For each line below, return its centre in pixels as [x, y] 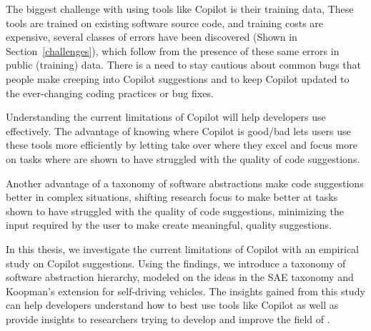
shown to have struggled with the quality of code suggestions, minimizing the [175, 211]
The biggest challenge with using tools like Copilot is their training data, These [180, 9]
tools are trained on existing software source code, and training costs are [165, 23]
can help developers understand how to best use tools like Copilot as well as [172, 305]
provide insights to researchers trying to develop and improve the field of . [168, 318]
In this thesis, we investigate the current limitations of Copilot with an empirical [182, 248]
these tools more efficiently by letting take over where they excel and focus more [182, 145]
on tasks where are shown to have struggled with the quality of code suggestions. [183, 158]
